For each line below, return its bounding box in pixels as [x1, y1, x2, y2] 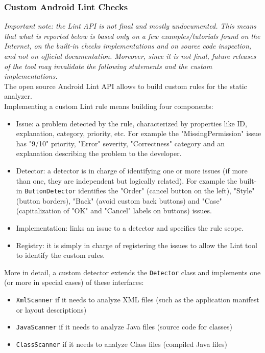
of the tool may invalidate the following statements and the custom [4, 60, 212, 71]
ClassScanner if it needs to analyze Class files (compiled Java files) [16, 338, 227, 349]
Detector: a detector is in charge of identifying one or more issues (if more [16, 165, 248, 175]
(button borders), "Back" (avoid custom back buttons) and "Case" [16, 195, 222, 206]
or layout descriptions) [16, 304, 87, 315]
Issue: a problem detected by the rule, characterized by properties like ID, [16, 118, 247, 128]
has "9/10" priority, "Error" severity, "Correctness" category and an [16, 138, 225, 148]
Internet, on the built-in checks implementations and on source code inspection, [4, 40, 252, 51]
